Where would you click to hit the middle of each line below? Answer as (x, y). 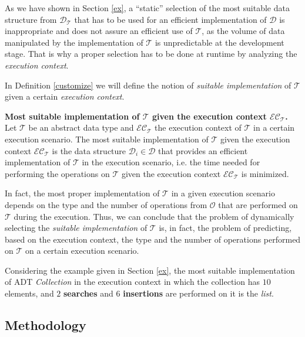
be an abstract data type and (81, 127)
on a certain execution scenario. (82, 251)
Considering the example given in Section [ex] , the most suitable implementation (150, 270)
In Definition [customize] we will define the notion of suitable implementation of (148, 85)
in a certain (274, 127)
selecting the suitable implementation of (76, 228)
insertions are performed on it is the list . (198, 293)
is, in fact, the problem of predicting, (225, 228)
